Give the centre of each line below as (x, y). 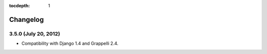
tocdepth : (20, 6)
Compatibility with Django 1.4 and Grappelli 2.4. (70, 43)
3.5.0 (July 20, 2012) (35, 34)
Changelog (26, 19)
